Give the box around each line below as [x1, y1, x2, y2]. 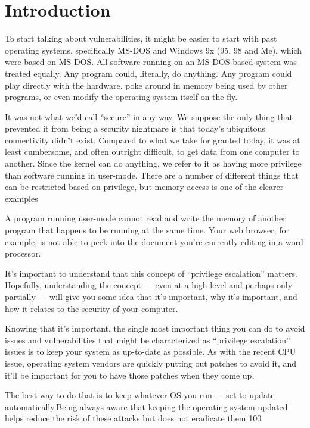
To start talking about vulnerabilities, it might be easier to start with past [5, 32, 277, 45]
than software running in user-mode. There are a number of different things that [5, 168, 299, 181]
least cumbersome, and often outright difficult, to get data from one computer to [5, 145, 300, 158]
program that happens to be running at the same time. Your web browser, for [5, 224, 289, 236]
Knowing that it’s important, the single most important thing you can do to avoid [5, 322, 305, 335]
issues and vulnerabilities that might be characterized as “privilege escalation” [5, 333, 290, 346]
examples [5, 192, 38, 204]
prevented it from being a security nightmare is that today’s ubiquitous [5, 122, 265, 135]
